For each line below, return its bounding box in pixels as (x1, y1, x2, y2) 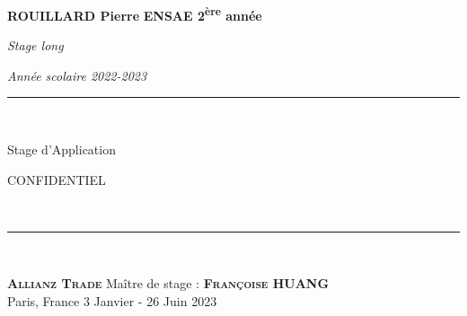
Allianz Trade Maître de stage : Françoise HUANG (7, 274, 330, 293)
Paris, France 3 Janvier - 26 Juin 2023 (7, 292, 217, 310)
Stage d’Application (7, 140, 116, 159)
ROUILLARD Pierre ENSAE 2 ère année (7, 4, 262, 24)
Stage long (7, 36, 64, 55)
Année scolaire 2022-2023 (7, 66, 147, 84)
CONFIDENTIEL (7, 170, 106, 189)
